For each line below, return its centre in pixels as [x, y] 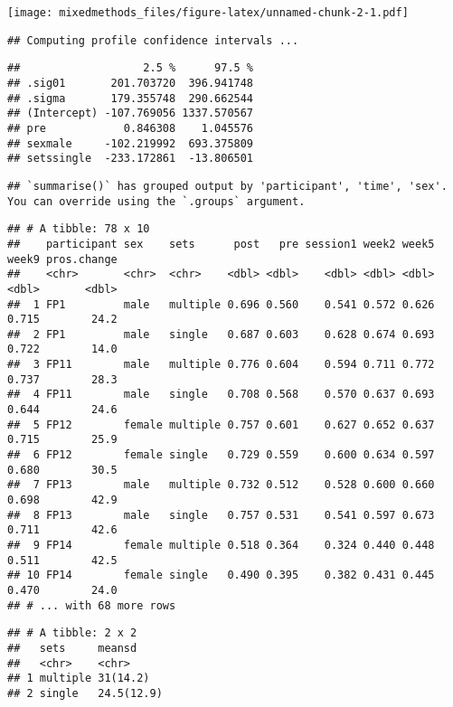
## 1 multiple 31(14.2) [79, 679]
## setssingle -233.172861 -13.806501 [131, 159]
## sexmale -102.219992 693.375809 [131, 143]
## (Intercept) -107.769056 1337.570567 [131, 113]
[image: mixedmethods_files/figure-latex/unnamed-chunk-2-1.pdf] [208, 13]
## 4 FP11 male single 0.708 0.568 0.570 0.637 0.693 [221, 395]
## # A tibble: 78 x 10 [79, 229]
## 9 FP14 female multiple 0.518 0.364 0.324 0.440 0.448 [221, 545]
